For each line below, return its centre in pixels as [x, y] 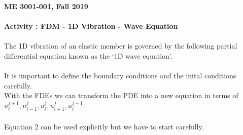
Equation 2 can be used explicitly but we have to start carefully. [104, 126]
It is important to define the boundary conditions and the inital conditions [120, 76]
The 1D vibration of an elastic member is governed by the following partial [121, 46]
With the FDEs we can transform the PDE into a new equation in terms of [121, 95]
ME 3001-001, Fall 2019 [46, 6]
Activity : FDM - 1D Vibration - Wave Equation [91, 26]
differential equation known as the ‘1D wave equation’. [88, 55]
